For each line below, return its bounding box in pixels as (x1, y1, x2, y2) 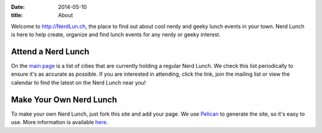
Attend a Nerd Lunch (11, 47, 89, 57)
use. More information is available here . (11, 119, 109, 126)
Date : (11, 4, 25, 10)
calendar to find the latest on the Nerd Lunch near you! (11, 79, 146, 86)
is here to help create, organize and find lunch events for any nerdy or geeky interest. (11, 31, 221, 38)
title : (11, 12, 23, 19)
